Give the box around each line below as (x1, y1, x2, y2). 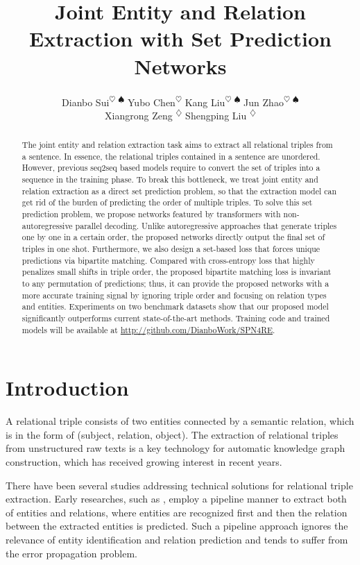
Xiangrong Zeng (105, 108, 173, 122)
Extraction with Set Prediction (29, 24, 332, 53)
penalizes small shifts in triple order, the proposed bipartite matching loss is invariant (22, 266, 332, 278)
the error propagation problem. (6, 546, 138, 560)
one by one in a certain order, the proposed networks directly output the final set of (22, 231, 325, 243)
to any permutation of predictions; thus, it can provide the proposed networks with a (22, 278, 329, 289)
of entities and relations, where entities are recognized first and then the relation (6, 505, 348, 519)
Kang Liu (185, 94, 225, 109)
